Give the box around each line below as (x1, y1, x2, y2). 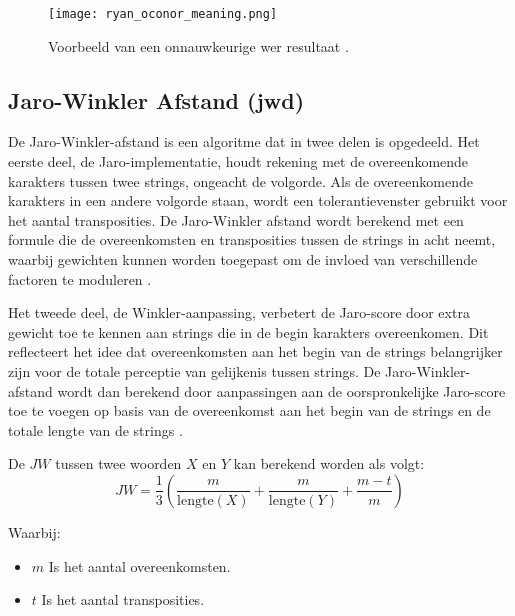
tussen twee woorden (55, 453, 182, 474)
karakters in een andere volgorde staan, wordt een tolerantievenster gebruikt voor (8, 190, 508, 211)
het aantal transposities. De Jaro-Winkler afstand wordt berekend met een (8, 209, 464, 230)
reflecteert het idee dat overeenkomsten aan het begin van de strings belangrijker (8, 341, 503, 362)
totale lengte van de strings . (8, 419, 183, 440)
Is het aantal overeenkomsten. (48, 555, 231, 576)
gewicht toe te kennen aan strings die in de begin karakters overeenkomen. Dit (8, 321, 489, 342)
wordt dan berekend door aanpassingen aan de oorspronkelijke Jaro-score (57, 380, 506, 401)
